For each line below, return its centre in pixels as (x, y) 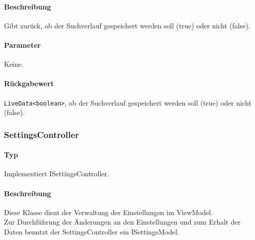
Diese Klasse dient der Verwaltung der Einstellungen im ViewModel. (109, 212)
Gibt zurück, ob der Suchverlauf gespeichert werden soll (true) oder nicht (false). (127, 25)
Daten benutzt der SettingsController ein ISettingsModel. (92, 232)
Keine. (14, 64)
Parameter (22, 45)
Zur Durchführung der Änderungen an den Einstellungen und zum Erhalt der (122, 222)
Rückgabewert (29, 83)
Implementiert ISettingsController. (57, 174)
